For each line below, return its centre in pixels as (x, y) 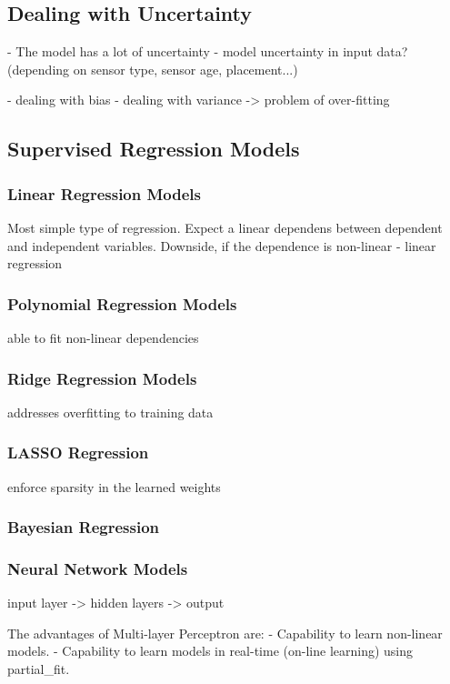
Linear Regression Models (105, 193)
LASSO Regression (78, 453)
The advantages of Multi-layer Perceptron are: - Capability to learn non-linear (225, 633)
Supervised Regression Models (154, 149)
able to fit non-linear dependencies (103, 337)
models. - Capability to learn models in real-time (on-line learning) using (210, 651)
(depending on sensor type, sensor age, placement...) (153, 69)
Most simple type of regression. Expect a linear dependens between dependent (225, 227)
